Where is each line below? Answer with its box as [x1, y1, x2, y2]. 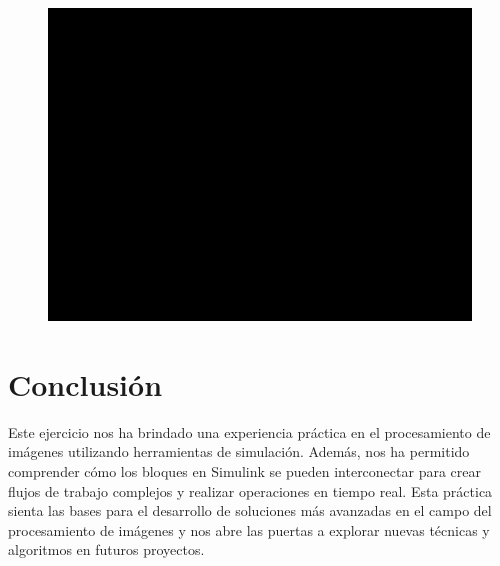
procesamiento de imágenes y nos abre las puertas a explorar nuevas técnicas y [8, 519, 490, 540]
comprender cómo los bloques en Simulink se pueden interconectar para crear [8, 461, 481, 482]
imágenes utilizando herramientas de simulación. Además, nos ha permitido [8, 441, 470, 462]
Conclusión [8, 363, 163, 404]
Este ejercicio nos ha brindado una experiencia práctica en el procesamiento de [8, 421, 491, 442]
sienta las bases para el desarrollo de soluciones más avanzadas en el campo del [8, 500, 492, 521]
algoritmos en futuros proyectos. [8, 539, 205, 560]
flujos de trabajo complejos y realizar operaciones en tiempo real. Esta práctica [8, 480, 493, 501]
